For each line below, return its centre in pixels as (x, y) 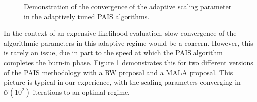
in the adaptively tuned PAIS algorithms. (87, 16)
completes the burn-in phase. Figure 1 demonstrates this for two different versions (128, 62)
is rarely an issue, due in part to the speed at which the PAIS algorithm (113, 52)
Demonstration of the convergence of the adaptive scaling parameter (128, 6)
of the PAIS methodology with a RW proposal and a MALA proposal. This (119, 72)
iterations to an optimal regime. (81, 91)
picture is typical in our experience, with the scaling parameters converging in (122, 82)
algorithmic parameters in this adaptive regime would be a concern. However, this (128, 43)
